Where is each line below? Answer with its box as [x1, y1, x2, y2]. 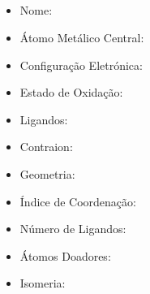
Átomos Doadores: [19, 247, 111, 264]
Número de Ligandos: [19, 220, 126, 237]
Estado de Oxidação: [19, 84, 123, 101]
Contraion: [19, 138, 73, 155]
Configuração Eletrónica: [19, 56, 143, 73]
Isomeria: [19, 275, 66, 292]
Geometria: [19, 165, 75, 182]
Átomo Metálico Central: [19, 28, 144, 45]
